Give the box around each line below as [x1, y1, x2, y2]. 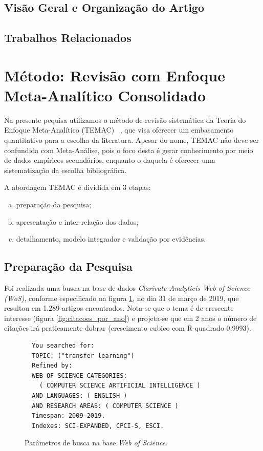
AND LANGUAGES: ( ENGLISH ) [32, 392, 127, 399]
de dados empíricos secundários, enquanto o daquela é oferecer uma [4, 155, 215, 165]
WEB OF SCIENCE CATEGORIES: [32, 372, 127, 379]
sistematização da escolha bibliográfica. [4, 164, 127, 175]
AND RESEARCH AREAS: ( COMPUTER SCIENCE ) [32, 402, 179, 410]
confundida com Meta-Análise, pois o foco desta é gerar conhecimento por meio [4, 144, 253, 155]
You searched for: [32, 341, 95, 349]
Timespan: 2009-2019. [32, 412, 105, 420]
